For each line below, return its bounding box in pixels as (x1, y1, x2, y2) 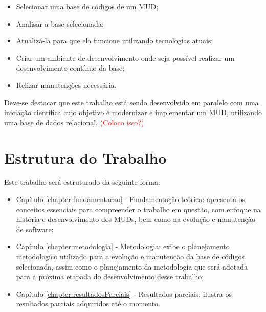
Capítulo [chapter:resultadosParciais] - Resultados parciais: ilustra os (16, 288, 232, 299)
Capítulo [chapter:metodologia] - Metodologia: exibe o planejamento (16, 241, 230, 252)
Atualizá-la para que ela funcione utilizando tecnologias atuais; (16, 35, 213, 46)
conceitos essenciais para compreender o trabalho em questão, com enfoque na (16, 204, 261, 214)
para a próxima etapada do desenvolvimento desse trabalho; (16, 271, 204, 282)
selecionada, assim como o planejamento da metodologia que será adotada (16, 261, 248, 272)
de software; (16, 224, 54, 234)
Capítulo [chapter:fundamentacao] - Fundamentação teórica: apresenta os (16, 194, 246, 205)
